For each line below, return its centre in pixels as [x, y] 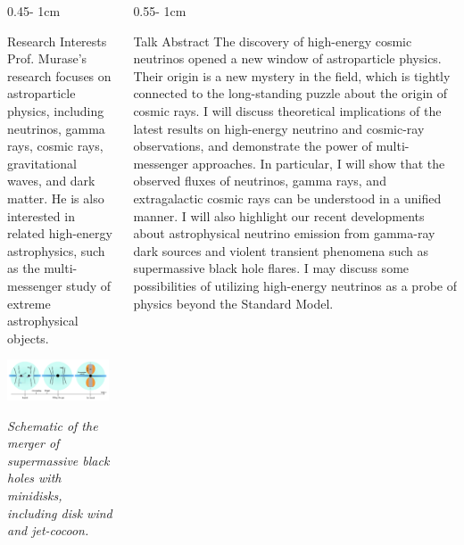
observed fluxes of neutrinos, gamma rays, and [260, 181]
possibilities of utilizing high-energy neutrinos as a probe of [295, 285]
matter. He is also [56, 198]
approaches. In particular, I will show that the [319, 163]
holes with [34, 478]
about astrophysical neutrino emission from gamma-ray [284, 233]
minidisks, [35, 495]
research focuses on [59, 75]
